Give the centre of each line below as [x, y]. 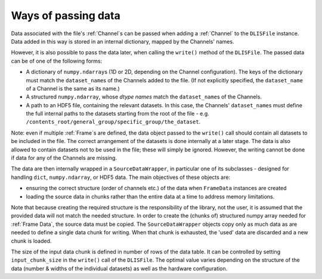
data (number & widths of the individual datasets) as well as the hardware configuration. [119, 268]
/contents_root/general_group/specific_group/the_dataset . [113, 122]
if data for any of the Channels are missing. [64, 158]
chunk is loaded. [31, 241]
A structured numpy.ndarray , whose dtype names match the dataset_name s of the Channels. [144, 97]
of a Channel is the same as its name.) [73, 88]
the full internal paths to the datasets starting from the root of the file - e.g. [118, 114]
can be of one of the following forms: [57, 61]
